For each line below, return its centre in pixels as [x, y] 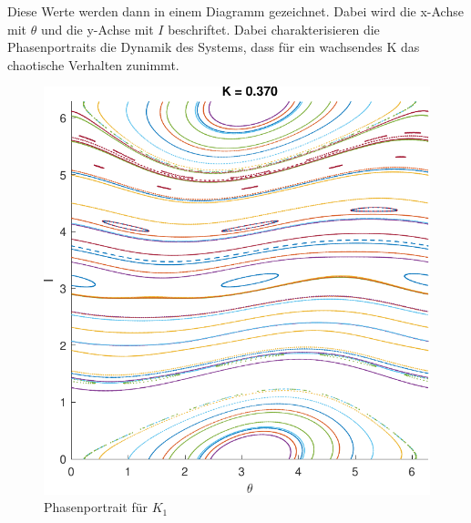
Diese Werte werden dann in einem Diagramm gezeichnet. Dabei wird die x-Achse [235, 11]
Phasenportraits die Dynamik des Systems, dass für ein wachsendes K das [214, 47]
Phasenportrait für [96, 507]
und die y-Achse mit [97, 29]
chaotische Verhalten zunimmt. [93, 64]
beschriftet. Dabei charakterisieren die [274, 29]
